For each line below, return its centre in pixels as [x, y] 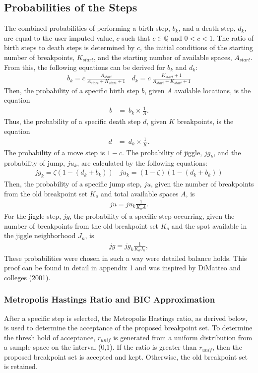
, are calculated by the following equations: [142, 162]
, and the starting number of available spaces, [163, 57]
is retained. [21, 366]
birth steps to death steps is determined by [69, 47]
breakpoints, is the [205, 121]
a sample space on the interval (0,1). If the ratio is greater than [100, 347]
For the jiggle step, [33, 216]
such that [136, 37]
